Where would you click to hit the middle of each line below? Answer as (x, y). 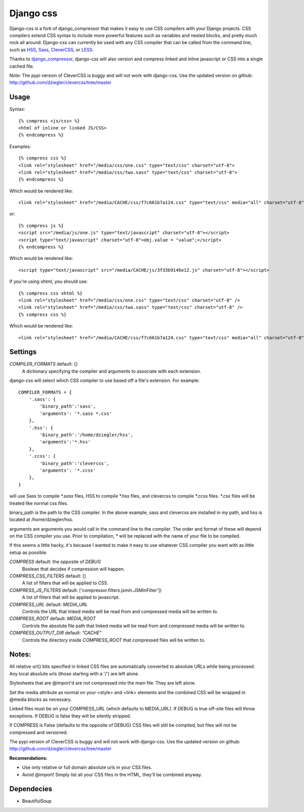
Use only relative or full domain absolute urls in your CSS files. (87, 767)
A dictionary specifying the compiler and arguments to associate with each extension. (112, 371)
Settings (23, 352)
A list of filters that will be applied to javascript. (71, 597)
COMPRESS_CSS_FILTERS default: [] (48, 576)
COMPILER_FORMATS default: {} (44, 364)
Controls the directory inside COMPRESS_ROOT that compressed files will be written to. (114, 640)
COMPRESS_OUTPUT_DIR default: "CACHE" (55, 633)
